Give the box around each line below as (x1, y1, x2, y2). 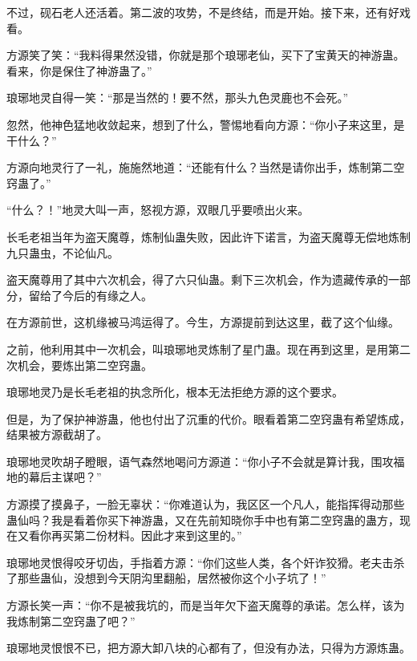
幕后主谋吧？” (28, 468, 102, 485)
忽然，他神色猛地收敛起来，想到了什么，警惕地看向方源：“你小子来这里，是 (6, 116, 405, 132)
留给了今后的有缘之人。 (28, 286, 152, 303)
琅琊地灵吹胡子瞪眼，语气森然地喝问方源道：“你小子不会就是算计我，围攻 (6, 452, 394, 469)
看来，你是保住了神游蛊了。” (6, 62, 152, 79)
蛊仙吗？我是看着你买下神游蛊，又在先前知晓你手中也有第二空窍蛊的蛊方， (6, 511, 399, 528)
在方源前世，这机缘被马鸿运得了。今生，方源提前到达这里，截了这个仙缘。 (6, 314, 399, 330)
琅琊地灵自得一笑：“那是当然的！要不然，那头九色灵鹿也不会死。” (6, 89, 349, 106)
